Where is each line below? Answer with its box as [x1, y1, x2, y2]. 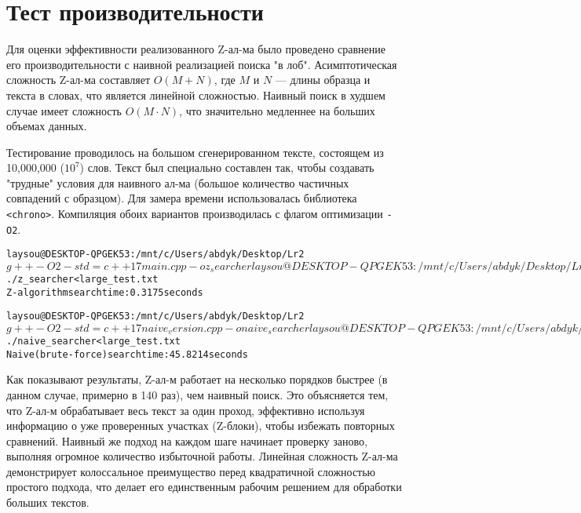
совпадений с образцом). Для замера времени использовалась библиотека [6, 190, 357, 206]
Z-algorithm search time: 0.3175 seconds [6, 286, 203, 298]
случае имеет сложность [6, 102, 122, 118]
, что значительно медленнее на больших [179, 102, 375, 118]
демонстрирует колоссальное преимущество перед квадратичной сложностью [6, 463, 376, 479]
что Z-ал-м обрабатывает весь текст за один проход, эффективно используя [6, 402, 365, 418]
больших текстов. [6, 494, 90, 511]
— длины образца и [275, 71, 371, 88]
